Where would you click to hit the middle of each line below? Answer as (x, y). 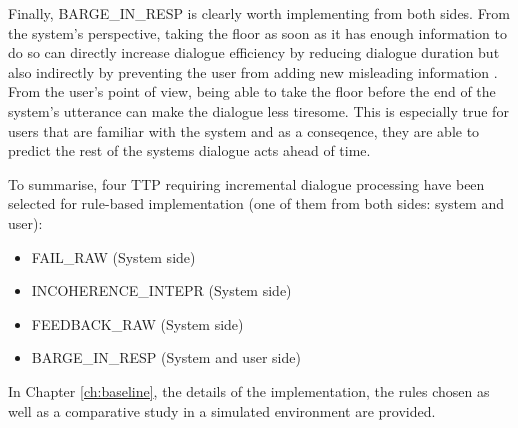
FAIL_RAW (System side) (113, 256)
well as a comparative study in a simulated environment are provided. (222, 410)
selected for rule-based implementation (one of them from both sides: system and (256, 203)
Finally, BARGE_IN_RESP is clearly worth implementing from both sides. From (259, 13)
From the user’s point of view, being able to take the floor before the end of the (252, 91)
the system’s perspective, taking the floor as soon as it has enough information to (257, 32)
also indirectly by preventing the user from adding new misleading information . (253, 71)
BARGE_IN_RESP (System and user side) (166, 357)
